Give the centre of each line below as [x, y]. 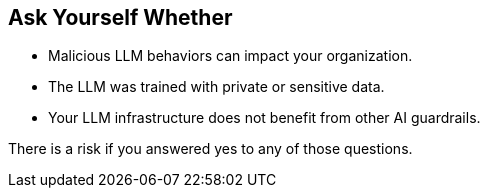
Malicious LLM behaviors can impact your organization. [230, 56]
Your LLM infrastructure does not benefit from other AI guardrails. [264, 118]
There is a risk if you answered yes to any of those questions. [210, 149]
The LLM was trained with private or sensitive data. [216, 87]
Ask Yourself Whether [120, 17]
